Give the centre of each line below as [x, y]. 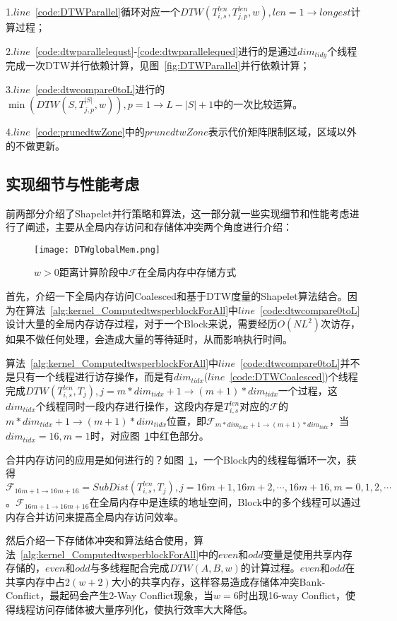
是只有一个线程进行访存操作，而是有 [90, 376]
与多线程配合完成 [130, 568]
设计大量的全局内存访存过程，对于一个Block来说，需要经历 [142, 324]
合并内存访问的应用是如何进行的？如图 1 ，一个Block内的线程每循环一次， [176, 459]
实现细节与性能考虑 [72, 183]
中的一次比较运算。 [258, 104]
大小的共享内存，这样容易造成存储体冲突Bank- [218, 581]
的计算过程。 [270, 568]
